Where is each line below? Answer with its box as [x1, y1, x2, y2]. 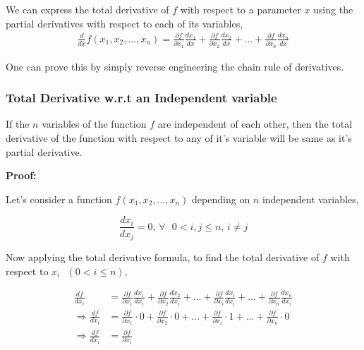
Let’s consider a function [6, 191, 112, 206]
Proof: [6, 168, 37, 183]
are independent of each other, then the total [157, 116, 353, 131]
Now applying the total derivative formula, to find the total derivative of [6, 249, 320, 264]
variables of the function [42, 116, 147, 131]
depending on [192, 191, 250, 206]
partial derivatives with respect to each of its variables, [6, 16, 243, 30]
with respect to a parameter [180, 2, 301, 16]
